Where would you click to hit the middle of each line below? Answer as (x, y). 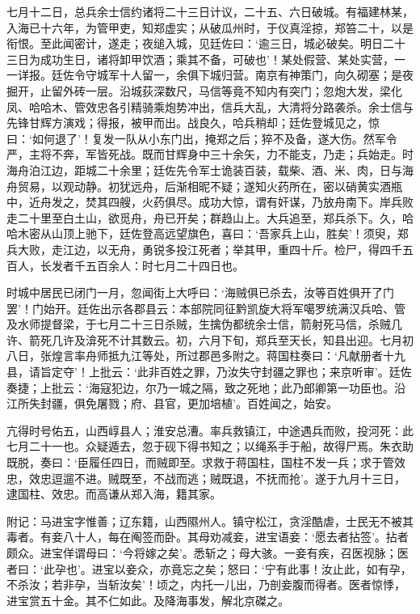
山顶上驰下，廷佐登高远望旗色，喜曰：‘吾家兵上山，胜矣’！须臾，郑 (230, 233)
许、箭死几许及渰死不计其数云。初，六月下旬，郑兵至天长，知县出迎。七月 (204, 339)
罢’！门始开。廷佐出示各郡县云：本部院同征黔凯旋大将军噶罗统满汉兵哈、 (200, 308)
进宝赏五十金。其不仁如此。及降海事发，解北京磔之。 (148, 600)
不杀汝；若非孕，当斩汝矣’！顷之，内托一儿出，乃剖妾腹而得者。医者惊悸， (206, 584)
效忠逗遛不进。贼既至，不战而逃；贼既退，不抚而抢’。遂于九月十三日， (217, 478)
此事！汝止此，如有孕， (349, 568)
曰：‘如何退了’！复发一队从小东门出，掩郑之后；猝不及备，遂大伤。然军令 (202, 138)
